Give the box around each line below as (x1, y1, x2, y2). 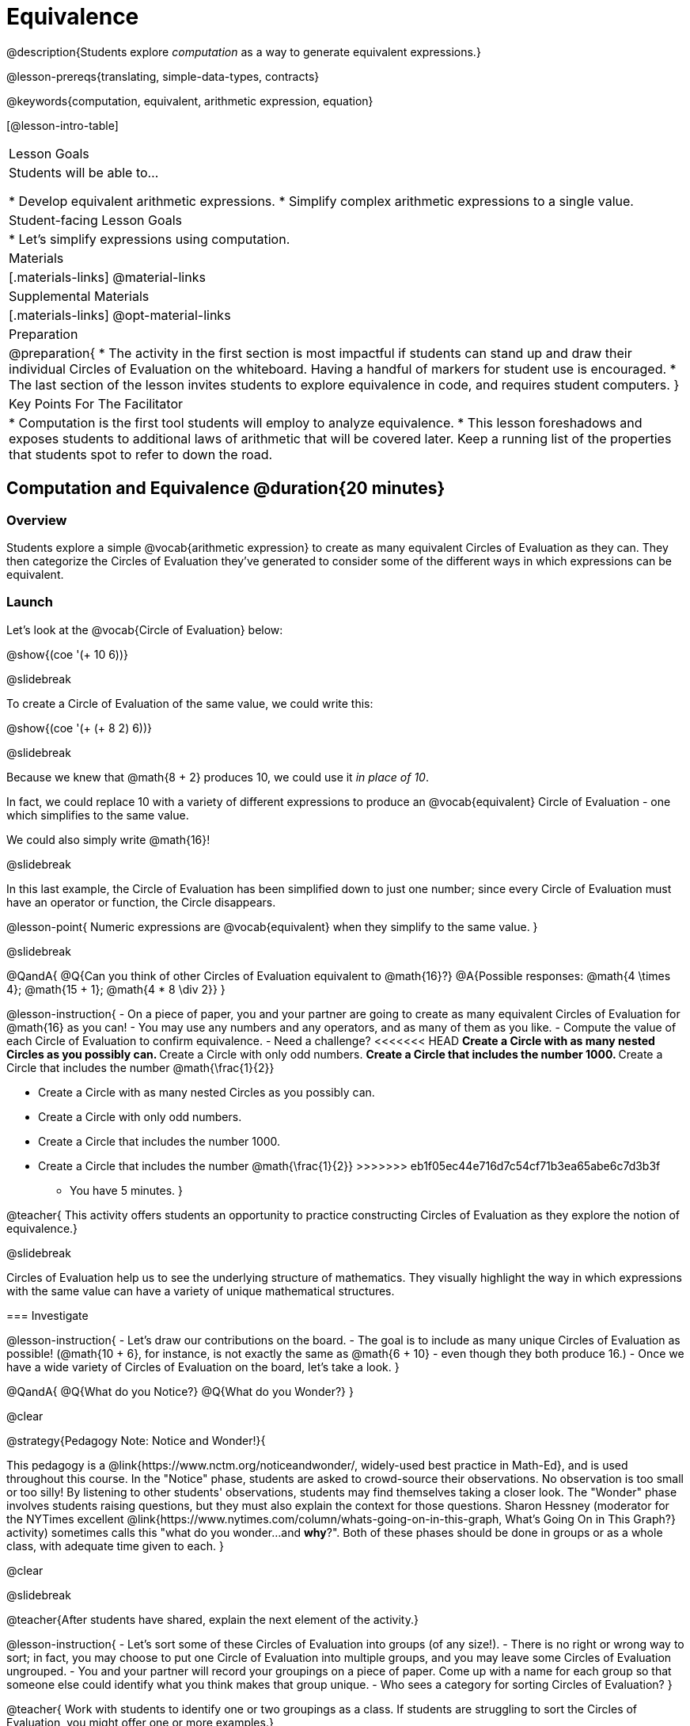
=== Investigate (6, 1308, 89, 1322)
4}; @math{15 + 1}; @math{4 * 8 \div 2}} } (6, 982, 226, 996)
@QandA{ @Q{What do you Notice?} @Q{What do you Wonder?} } (6, 1384, 354, 1398)
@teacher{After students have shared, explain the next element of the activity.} (6, 1612, 419, 1626)
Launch (6, 594, 53, 610)
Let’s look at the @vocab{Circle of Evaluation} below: (6, 622, 283, 637)
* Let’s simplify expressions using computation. (9, 230, 290, 247)
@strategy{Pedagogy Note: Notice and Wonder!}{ (6, 1433, 266, 1447)
